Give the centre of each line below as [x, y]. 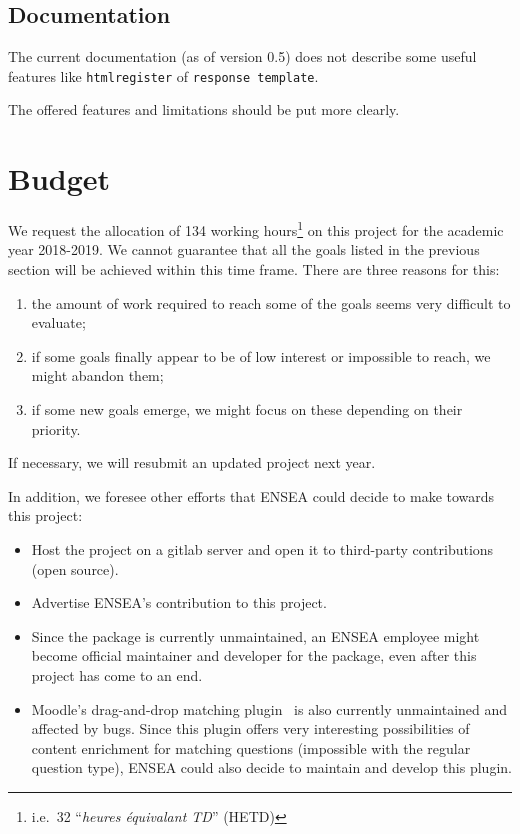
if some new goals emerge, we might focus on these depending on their [247, 408]
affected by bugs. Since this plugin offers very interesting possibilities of [250, 728]
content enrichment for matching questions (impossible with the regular [251, 747]
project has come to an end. [117, 674]
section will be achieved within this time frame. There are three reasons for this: [254, 269]
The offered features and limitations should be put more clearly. [204, 109]
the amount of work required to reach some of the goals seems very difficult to [271, 302]
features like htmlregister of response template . [163, 75]
